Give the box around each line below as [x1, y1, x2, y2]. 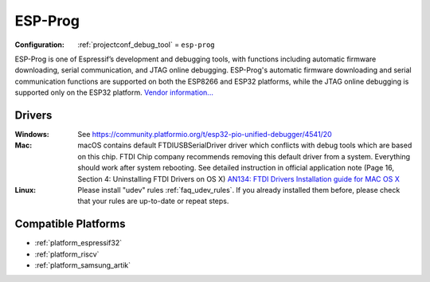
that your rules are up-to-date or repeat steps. [77, 196, 229, 206]
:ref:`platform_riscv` [34, 249, 100, 259]
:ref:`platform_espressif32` [34, 238, 123, 248]
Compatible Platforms [14, 217, 126, 231]
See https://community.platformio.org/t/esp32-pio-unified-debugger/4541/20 [77, 130, 332, 139]
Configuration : [14, 40, 65, 49]
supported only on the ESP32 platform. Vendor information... [14, 88, 214, 97]
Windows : [14, 130, 49, 139]
